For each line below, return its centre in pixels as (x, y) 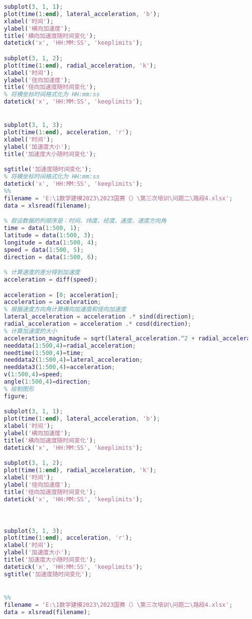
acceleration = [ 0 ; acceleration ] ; (61, 295)
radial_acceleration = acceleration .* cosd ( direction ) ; (98, 324)
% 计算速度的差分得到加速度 (42, 273)
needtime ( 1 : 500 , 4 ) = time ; (44, 353)
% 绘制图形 (19, 389)
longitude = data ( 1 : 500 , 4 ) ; (51, 242)
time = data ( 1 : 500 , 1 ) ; (42, 228)
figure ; (16, 396)
